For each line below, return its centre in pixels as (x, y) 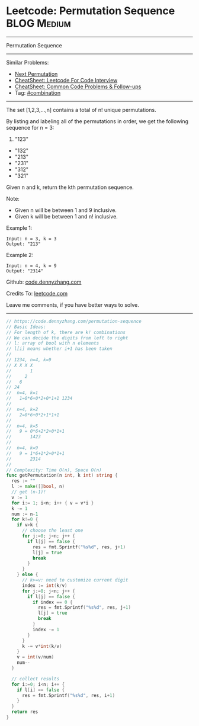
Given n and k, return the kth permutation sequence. (70, 187)
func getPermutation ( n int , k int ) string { (62, 476)
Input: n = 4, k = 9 (32, 266)
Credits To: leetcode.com (37, 293)
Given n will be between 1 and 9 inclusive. (66, 210)
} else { (28, 575)
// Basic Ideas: (26, 327)
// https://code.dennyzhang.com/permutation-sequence (74, 321)
